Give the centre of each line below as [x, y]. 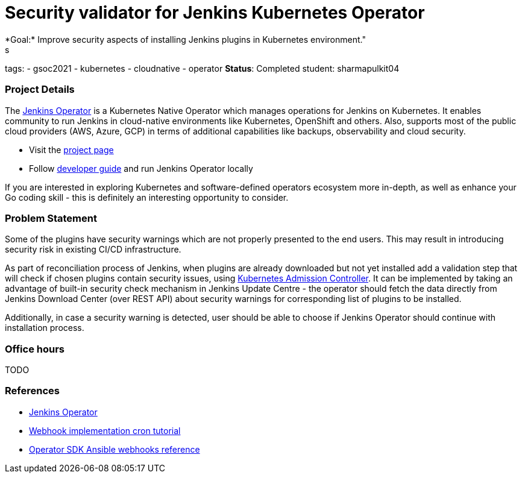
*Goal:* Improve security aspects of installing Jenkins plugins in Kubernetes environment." [185, 39]
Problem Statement [51, 218]
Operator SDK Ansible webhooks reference [115, 449]
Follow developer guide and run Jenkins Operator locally [141, 168]
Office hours [35, 349]
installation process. [45, 328]
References [32, 391]
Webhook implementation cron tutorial [105, 430]
